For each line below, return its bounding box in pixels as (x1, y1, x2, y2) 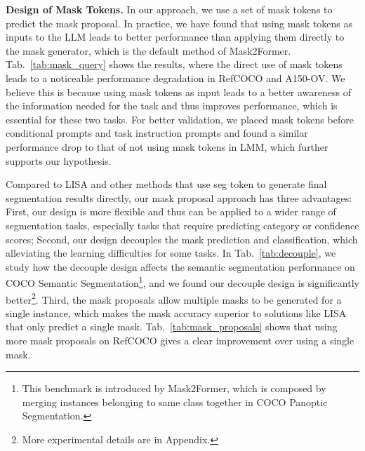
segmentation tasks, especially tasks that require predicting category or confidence (6, 217, 359, 232)
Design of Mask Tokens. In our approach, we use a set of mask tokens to (6, 2, 333, 16)
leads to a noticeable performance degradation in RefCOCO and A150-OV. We (6, 70, 345, 85)
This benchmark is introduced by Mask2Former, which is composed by (22, 381, 326, 396)
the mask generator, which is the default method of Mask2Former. (6, 43, 291, 58)
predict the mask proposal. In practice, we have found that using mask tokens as (6, 15, 353, 30)
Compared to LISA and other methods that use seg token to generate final (6, 177, 327, 191)
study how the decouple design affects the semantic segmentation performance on (6, 259, 355, 274)
